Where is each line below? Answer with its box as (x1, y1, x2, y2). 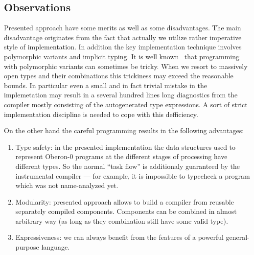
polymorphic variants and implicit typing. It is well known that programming (4, 51, 240, 61)
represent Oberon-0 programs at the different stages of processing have (15, 151, 228, 162)
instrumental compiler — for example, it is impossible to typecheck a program (15, 170, 250, 181)
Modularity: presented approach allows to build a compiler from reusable (15, 196, 234, 207)
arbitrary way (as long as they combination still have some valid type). (15, 215, 228, 226)
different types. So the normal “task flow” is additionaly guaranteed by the (15, 161, 240, 171)
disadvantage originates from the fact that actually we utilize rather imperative (4, 32, 242, 42)
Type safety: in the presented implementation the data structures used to (15, 141, 236, 152)
